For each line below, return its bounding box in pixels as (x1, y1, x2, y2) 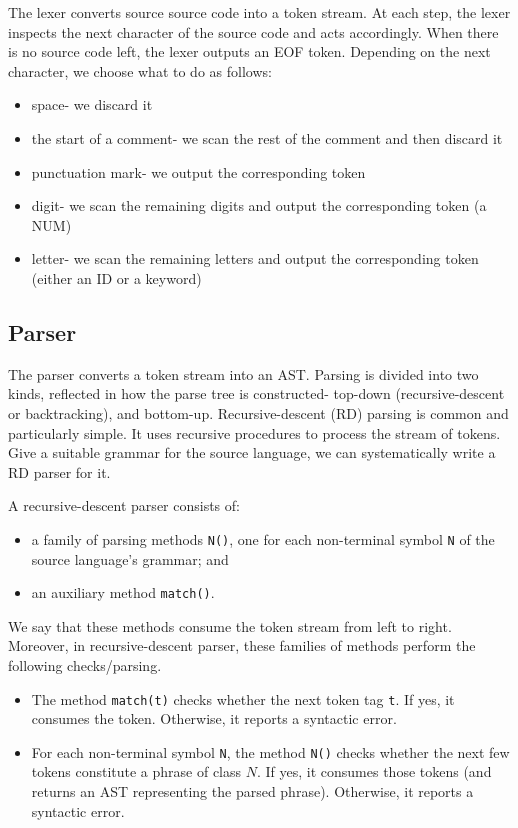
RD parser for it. (8, 461, 111, 482)
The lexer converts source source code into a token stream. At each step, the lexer (8, 2, 511, 22)
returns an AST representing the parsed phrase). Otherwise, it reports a (31, 781, 474, 802)
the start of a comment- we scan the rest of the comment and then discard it (31, 127, 503, 148)
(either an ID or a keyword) (31, 267, 202, 288)
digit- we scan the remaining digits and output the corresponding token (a (31, 195, 487, 216)
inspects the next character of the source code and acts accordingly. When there (8, 21, 499, 42)
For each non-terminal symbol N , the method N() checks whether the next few (31, 741, 510, 762)
